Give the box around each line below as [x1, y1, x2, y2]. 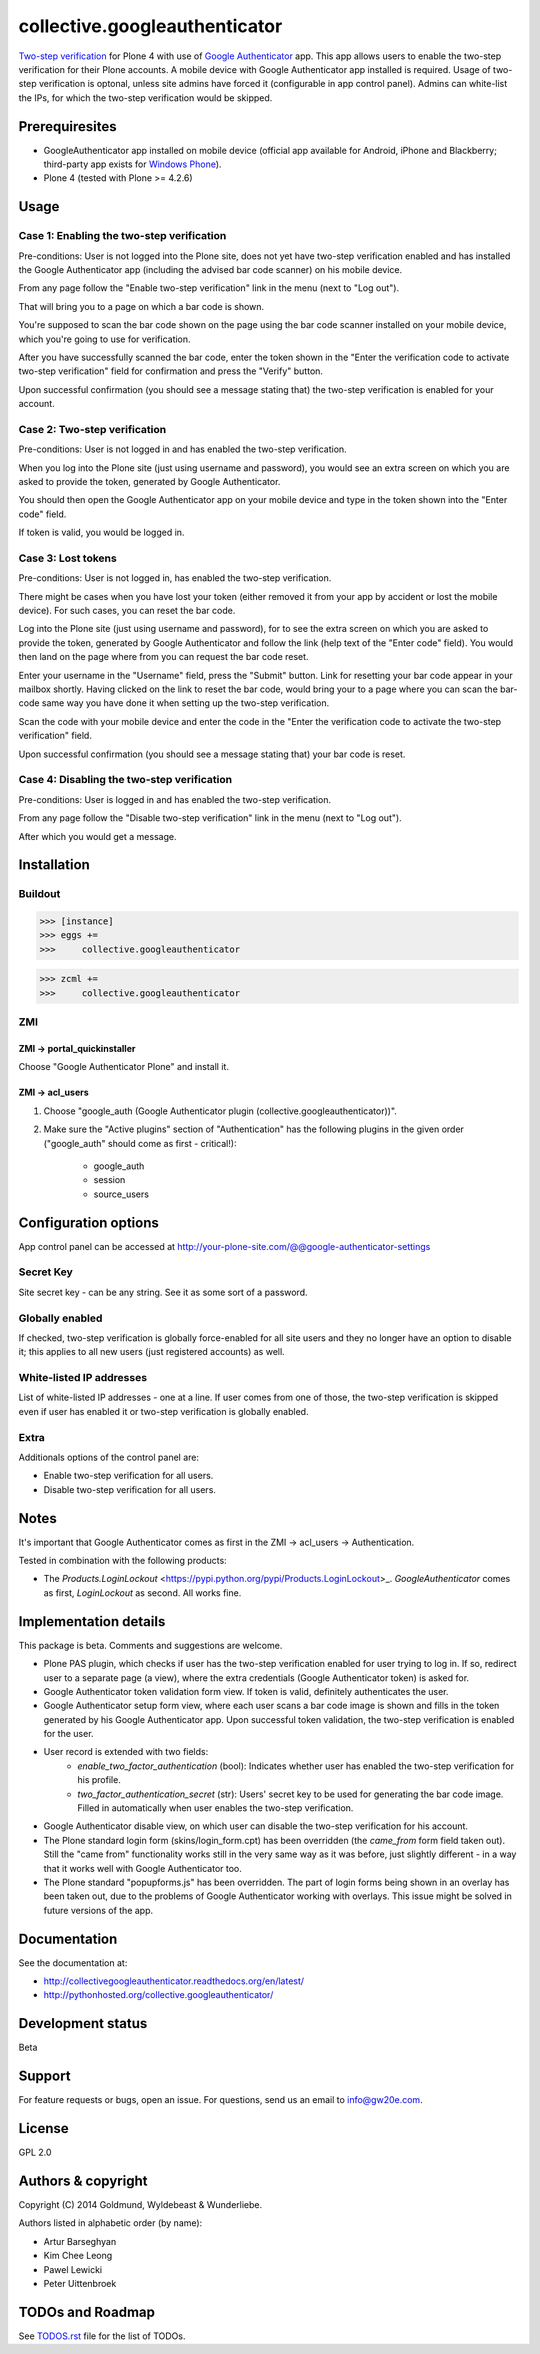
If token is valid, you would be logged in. [18, 526, 185, 539]
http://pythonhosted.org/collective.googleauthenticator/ [43, 1989, 274, 2001]
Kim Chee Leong [43, 2250, 113, 2262]
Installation [18, 856, 90, 874]
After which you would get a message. [18, 830, 177, 842]
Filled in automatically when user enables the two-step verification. [77, 1802, 354, 1814]
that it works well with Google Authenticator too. [43, 1862, 242, 1874]
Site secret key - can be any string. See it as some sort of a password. [18, 1286, 309, 1298]
